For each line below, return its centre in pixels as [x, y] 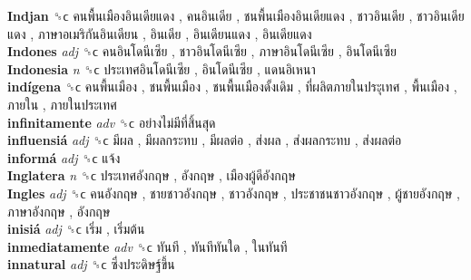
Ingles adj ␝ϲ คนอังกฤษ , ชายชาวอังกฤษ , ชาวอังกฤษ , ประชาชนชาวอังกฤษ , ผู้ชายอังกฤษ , [234, 193]
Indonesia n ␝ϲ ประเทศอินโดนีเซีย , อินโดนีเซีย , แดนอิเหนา [162, 68]
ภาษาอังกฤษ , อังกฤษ [59, 211]
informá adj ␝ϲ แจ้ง [64, 157]
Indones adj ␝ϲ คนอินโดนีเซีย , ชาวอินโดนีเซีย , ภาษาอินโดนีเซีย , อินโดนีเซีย [202, 51]
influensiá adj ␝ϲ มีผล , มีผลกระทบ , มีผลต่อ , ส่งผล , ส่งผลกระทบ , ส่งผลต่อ [205, 140]
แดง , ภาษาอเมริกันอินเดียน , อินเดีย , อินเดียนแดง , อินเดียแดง [160, 33]
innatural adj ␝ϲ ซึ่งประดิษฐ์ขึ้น [91, 264]
